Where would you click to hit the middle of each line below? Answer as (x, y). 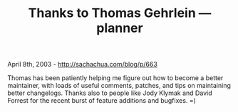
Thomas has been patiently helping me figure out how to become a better (115, 78)
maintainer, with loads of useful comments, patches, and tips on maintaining (119, 86)
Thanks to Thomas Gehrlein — (120, 13)
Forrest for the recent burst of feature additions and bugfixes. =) (102, 101)
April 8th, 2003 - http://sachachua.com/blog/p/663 (83, 65)
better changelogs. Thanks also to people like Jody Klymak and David (110, 93)
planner (120, 28)
